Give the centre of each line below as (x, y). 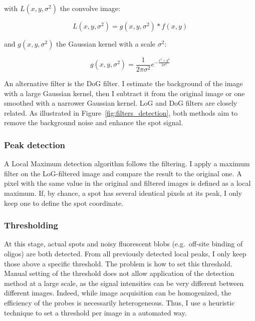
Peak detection (35, 144)
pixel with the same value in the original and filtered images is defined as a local (127, 183)
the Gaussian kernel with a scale (106, 44)
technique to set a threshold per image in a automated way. (95, 312)
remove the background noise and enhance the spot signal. (94, 122)
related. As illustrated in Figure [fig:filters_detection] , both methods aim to (121, 112)
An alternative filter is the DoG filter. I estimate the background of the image (123, 83)
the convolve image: (90, 8)
